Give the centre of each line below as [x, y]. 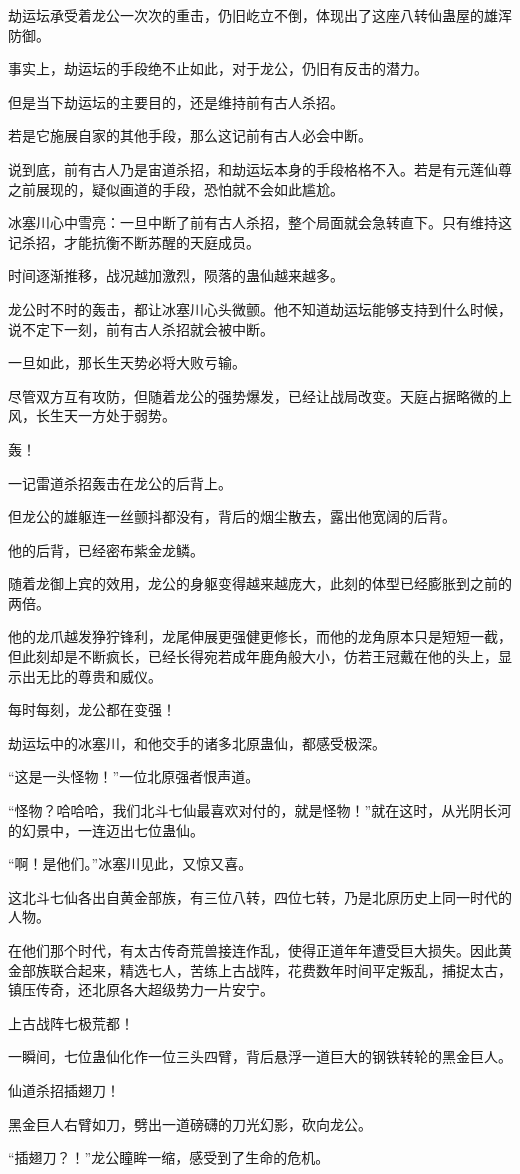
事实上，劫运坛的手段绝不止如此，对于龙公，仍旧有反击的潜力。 [218, 68]
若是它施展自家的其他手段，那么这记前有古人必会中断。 [190, 135]
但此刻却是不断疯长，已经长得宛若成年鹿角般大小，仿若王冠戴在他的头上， [253, 656]
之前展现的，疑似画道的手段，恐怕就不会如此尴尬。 [176, 188]
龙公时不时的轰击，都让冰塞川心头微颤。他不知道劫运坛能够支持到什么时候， [260, 308]
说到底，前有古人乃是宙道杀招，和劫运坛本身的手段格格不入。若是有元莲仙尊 [260, 168]
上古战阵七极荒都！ [71, 1022]
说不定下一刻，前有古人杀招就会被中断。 [141, 328]
